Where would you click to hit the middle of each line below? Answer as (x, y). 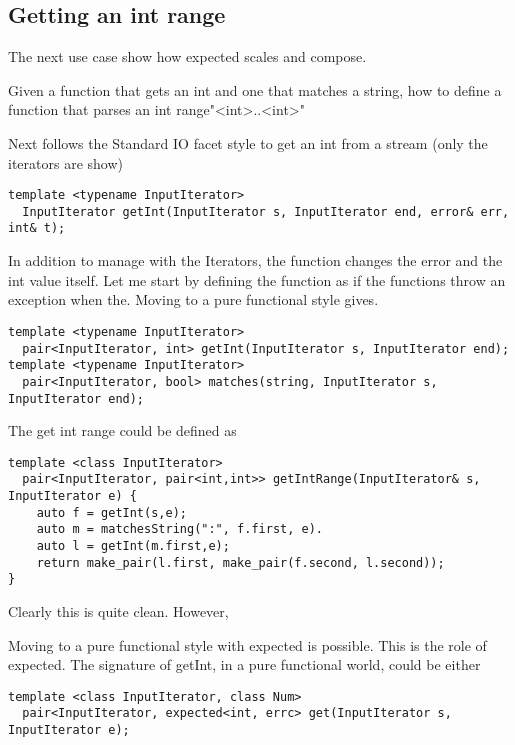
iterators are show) (65, 162)
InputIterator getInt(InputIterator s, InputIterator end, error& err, (266, 211)
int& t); (37, 228)
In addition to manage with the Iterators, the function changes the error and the (255, 260)
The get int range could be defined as (122, 430)
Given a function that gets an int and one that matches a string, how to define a (255, 89)
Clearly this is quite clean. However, (118, 611)
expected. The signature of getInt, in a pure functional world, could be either (244, 664)
